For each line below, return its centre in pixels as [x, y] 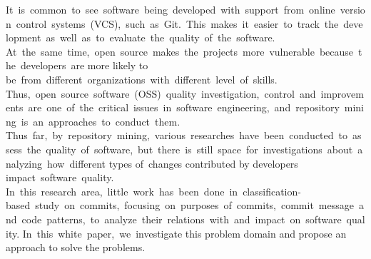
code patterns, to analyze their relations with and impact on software [182, 219]
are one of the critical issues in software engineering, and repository [184, 107]
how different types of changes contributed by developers [172, 163]
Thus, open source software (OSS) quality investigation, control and [161, 93]
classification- [272, 191]
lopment [24, 37]
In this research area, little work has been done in [122, 191]
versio [352, 9]
